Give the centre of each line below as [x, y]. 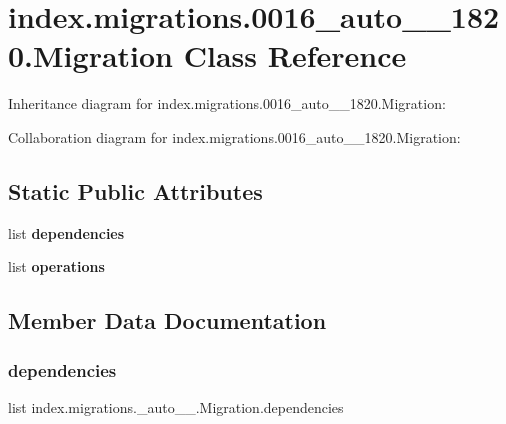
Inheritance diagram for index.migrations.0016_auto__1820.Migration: [227, 103]
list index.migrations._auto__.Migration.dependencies [176, 406]
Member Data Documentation [167, 320]
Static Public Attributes [135, 190]
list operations [56, 266]
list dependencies [66, 232]
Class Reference [295, 55]
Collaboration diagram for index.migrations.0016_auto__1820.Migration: [234, 136]
